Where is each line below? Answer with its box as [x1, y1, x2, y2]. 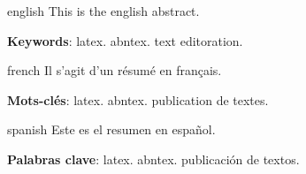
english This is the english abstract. [7, 2, 200, 19]
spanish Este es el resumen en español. [7, 120, 216, 139]
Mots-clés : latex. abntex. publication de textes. [7, 90, 269, 109]
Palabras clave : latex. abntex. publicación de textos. [7, 149, 300, 168]
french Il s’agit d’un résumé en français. [7, 61, 222, 79]
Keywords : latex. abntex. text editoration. [7, 31, 243, 49]
